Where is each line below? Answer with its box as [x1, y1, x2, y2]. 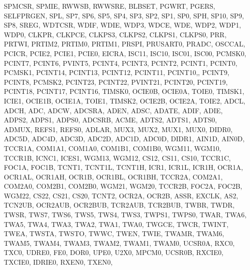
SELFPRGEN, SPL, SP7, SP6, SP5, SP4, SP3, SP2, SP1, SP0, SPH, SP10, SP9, [4, 10, 244, 20]
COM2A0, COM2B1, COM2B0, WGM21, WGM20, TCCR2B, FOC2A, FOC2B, [4, 181, 242, 191]
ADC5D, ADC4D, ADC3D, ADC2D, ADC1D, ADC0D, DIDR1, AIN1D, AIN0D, [4, 134, 245, 144]
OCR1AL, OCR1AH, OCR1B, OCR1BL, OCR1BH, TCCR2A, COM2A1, [4, 171, 223, 181]
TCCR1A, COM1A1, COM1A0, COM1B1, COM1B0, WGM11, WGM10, [4, 143, 221, 153]
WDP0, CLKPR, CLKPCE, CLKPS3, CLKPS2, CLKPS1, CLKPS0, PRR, [4, 29, 227, 39]
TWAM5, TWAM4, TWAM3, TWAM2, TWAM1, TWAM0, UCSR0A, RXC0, [4, 238, 235, 248]
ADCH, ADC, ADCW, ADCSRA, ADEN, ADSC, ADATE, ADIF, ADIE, [4, 105, 223, 115]
